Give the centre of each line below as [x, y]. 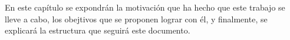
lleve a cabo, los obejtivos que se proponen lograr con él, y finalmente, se [136, 19]
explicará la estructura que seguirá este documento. [98, 30]
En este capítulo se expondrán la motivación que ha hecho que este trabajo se [145, 7]
